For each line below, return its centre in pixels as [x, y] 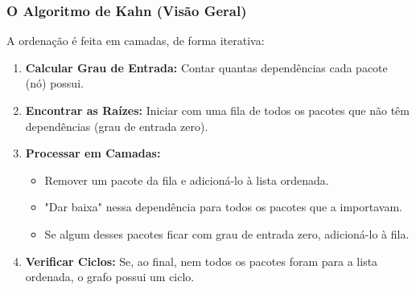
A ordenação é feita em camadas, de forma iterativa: [136, 41]
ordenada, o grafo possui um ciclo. [110, 277]
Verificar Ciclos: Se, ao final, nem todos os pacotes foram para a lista [202, 261]
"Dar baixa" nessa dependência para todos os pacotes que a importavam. [223, 207]
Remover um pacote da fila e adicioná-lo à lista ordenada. [187, 180]
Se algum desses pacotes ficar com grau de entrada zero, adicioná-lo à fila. [227, 233]
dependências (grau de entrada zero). [117, 126]
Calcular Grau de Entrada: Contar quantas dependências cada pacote [206, 67]
